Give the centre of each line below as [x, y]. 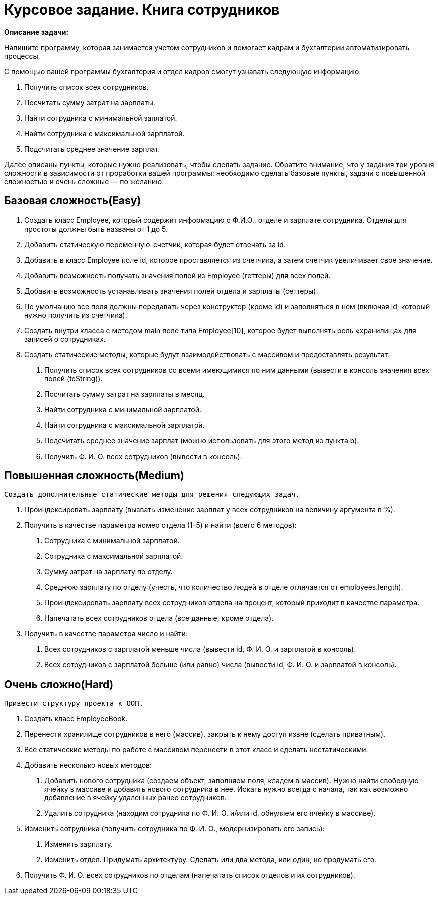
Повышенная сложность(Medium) [94, 476]
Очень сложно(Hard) [59, 684]
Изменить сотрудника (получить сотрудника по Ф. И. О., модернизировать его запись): [174, 829]
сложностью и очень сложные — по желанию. [84, 181]
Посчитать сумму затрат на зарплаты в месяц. [125, 394]
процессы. [22, 56]
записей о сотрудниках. [65, 339]
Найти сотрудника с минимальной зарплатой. [123, 409]
